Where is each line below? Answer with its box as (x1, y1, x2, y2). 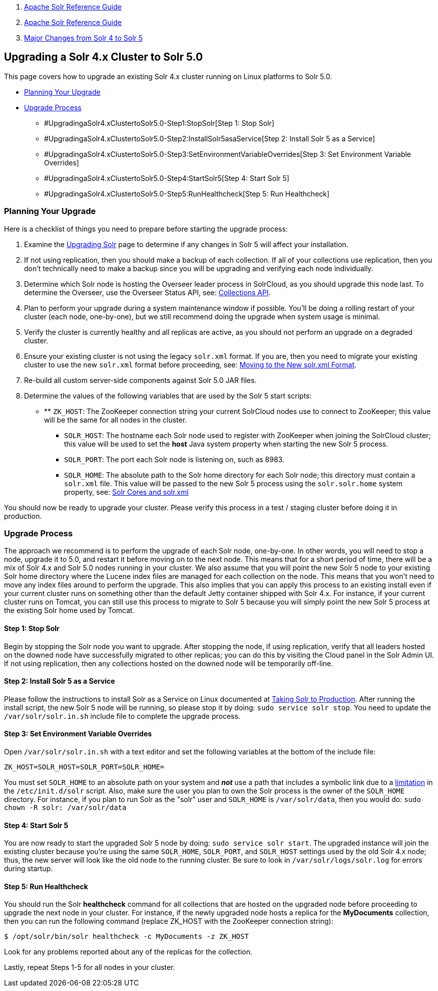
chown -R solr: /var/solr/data (4, 804, 127, 812)
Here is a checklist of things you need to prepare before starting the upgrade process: (4, 224, 288, 233)
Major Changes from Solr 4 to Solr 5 (24, 34, 143, 42)
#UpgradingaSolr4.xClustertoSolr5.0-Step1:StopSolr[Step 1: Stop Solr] (44, 118, 274, 127)
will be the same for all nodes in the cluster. (44, 415, 187, 424)
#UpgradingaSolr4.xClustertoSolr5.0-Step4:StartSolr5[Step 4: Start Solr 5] (44, 173, 289, 182)
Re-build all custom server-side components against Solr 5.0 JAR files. (24, 375, 257, 384)
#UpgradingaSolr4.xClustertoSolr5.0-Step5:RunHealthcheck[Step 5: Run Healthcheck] (44, 189, 330, 198)
